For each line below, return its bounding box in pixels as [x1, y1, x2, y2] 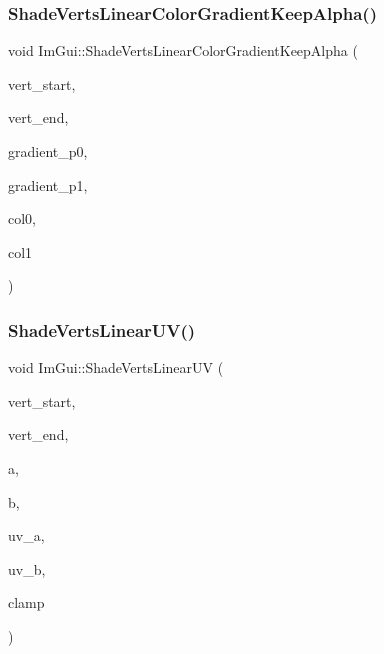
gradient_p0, [8, 141, 88, 161]
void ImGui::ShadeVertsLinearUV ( [8, 357, 224, 378]
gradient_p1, [8, 174, 88, 195]
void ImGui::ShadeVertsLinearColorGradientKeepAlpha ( [8, 40, 358, 61]
